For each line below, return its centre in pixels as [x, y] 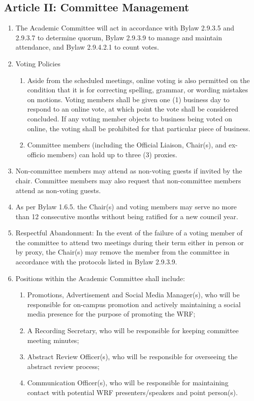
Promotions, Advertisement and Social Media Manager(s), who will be [133, 295]
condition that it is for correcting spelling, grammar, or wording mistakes [138, 90]
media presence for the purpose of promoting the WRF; [111, 314]
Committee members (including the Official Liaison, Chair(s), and [127, 145]
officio [36, 154]
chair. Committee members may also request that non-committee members [128, 180]
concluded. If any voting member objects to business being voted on [130, 118]
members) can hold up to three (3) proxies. [112, 154]
